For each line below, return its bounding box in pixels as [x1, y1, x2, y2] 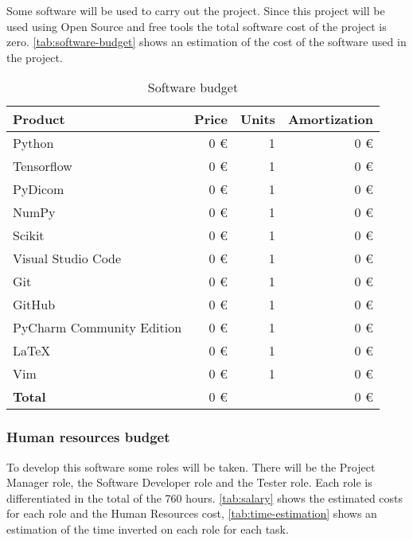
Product [13, 110, 65, 129]
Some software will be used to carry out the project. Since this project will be [6, 2, 385, 18]
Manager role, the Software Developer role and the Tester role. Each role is [6, 474, 372, 491]
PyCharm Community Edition [13, 318, 182, 337]
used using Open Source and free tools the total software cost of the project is [6, 17, 387, 34]
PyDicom [13, 180, 64, 199]
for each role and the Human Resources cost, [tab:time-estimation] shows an [6, 505, 377, 522]
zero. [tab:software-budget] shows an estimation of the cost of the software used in [6, 33, 407, 50]
